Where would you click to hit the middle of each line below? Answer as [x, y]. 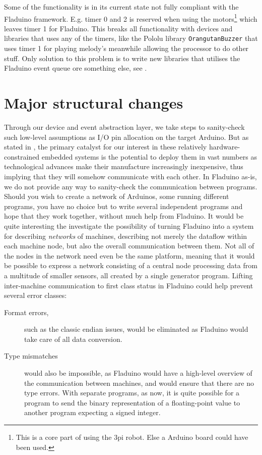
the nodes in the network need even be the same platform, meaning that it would [129, 255]
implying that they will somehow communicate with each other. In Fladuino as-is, [130, 176]
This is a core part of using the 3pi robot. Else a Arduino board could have [132, 437]
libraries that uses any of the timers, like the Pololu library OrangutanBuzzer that [131, 38]
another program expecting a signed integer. [92, 412]
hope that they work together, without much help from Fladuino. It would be [124, 216]
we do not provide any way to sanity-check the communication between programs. [131, 186]
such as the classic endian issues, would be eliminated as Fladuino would [136, 329]
